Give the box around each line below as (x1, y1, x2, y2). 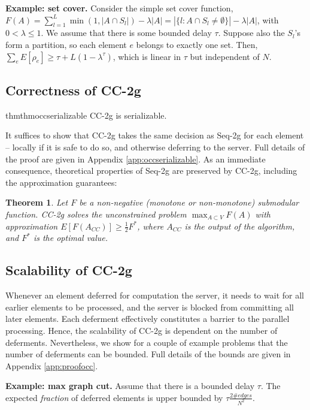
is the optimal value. (33, 231, 108, 244)
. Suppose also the (218, 26, 285, 39)
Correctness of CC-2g (5, 80, 141, 99)
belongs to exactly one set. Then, (136, 38, 258, 50)
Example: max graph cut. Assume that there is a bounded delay (5, 379, 255, 392)
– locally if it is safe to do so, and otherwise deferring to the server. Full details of (5, 140, 305, 153)
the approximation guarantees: (5, 176, 117, 188)
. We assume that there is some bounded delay (41, 26, 212, 39)
